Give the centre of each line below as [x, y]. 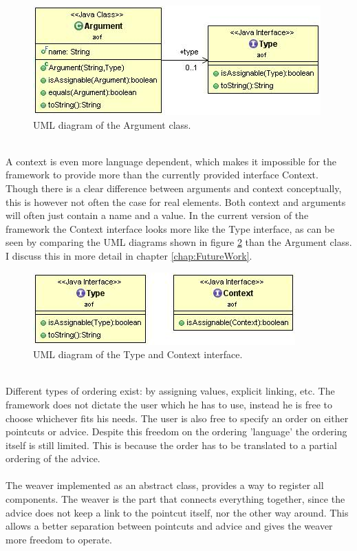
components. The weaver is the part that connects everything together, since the [175, 499]
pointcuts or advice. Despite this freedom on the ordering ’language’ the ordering [176, 432]
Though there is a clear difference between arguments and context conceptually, [174, 188]
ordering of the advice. [53, 458]
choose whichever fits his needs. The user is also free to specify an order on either [177, 418]
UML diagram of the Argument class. [112, 124]
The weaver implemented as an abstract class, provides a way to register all [165, 485]
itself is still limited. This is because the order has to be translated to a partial [171, 445]
